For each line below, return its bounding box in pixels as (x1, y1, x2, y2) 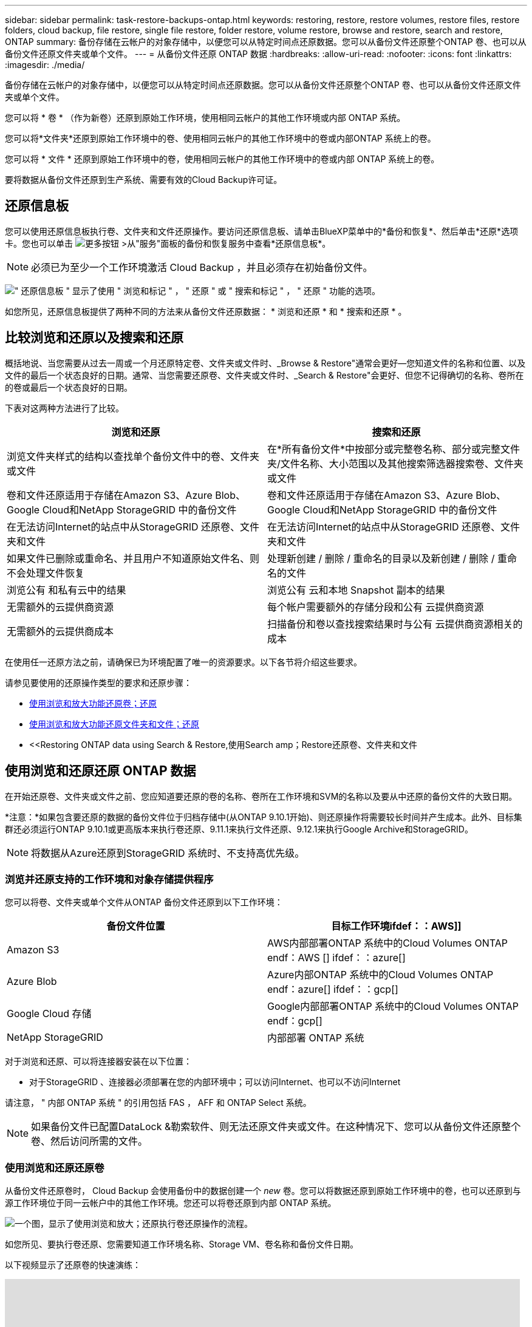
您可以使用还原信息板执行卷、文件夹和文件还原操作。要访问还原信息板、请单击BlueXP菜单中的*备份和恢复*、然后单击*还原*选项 (5, 225, 519, 236)
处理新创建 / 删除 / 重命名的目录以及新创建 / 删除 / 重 (267, 552, 508, 564)
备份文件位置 (106, 920, 165, 933)
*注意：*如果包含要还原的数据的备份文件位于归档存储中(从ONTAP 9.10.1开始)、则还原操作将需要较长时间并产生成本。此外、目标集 (5, 811, 522, 822)
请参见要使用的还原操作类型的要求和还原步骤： (5, 677, 192, 688)
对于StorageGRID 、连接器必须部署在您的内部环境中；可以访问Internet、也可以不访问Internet (29, 1077, 401, 1088)
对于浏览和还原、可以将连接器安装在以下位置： (5, 1056, 192, 1067)
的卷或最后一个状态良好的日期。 (5, 382, 132, 393)
